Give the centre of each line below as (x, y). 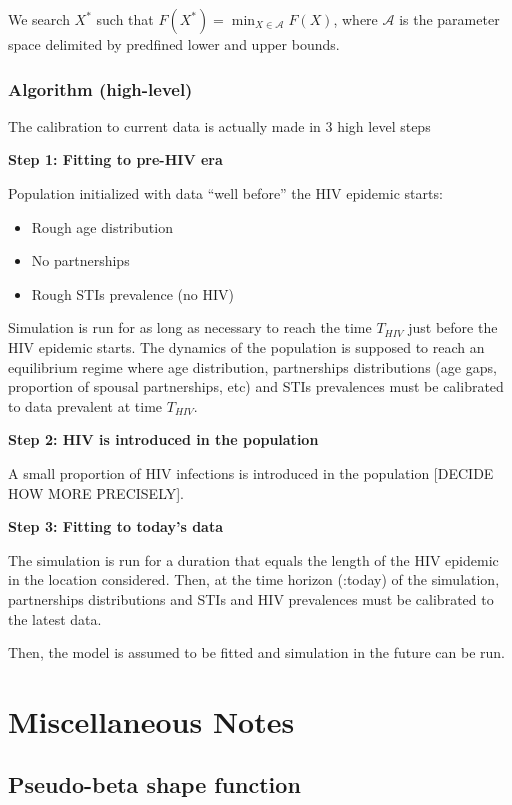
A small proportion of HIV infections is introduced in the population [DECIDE (251, 472)
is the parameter (449, 19)
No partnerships (80, 260)
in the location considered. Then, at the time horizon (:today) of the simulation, (254, 579)
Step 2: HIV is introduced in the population (163, 439)
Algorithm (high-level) (100, 88)
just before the (453, 327)
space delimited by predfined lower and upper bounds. (174, 44)
